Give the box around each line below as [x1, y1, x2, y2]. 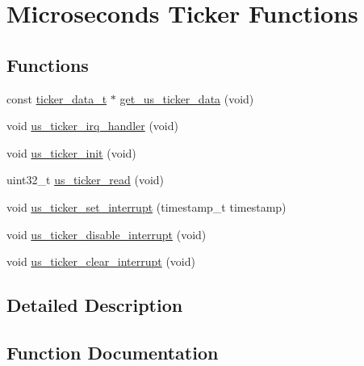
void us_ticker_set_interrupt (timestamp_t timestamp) [6, 198, 287, 215]
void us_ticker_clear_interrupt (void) [6, 253, 195, 270]
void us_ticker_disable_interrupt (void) [6, 225, 207, 242]
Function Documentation [6, 339, 219, 364]
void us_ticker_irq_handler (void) [6, 117, 178, 134]
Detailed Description [6, 292, 183, 318]
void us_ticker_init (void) [6, 144, 136, 161]
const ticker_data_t [6, 90, 107, 107]
